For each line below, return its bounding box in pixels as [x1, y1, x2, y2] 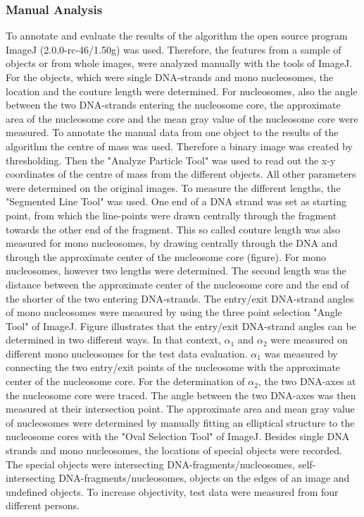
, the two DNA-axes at [258, 374, 356, 389]
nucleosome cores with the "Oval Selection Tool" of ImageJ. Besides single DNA [6, 429, 350, 444]
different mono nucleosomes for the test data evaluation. [6, 346, 248, 360]
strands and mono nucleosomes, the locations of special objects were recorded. [6, 443, 342, 458]
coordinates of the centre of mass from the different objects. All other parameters [6, 166, 356, 181]
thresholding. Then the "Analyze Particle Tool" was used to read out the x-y [6, 152, 336, 167]
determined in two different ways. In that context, [6, 332, 221, 347]
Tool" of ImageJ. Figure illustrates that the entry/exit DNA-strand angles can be [6, 318, 356, 333]
